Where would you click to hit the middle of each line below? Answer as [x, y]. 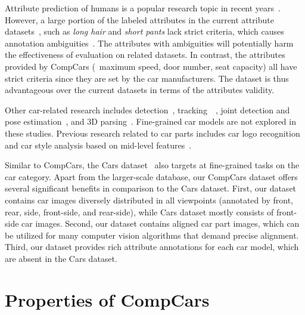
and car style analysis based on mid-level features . [98, 145]
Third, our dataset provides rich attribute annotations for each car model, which [152, 247]
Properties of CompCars [107, 299]
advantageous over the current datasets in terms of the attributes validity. [140, 90]
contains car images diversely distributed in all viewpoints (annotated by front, [149, 200]
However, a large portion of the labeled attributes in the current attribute [139, 19]
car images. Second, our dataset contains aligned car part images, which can [161, 223]
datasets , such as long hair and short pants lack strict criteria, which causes [144, 31]
